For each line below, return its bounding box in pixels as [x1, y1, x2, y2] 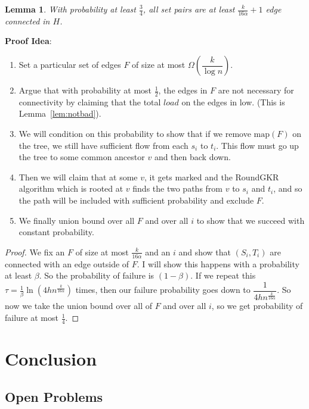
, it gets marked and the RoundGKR [144, 170, 279, 183]
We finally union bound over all [18, 214, 135, 226]
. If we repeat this [190, 269, 256, 282]
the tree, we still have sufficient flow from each [18, 139, 189, 151]
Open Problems [5, 387, 103, 405]
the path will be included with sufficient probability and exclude [18, 194, 254, 206]
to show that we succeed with [196, 214, 305, 226]
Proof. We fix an [5, 245, 65, 258]
